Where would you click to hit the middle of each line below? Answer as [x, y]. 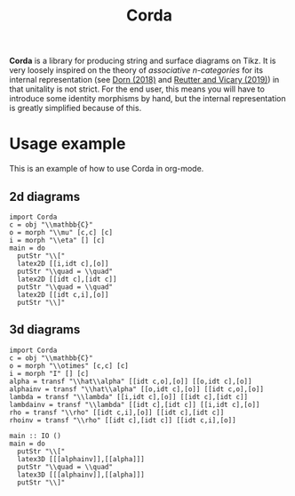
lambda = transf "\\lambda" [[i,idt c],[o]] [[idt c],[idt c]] [129, 396]
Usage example [68, 144]
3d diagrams [45, 330]
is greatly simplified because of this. [76, 108]
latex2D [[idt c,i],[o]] [63, 294]
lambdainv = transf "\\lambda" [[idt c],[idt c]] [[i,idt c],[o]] [135, 404]
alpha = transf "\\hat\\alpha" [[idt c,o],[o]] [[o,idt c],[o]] [131, 381]
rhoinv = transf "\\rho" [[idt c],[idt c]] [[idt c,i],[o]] [123, 420]
